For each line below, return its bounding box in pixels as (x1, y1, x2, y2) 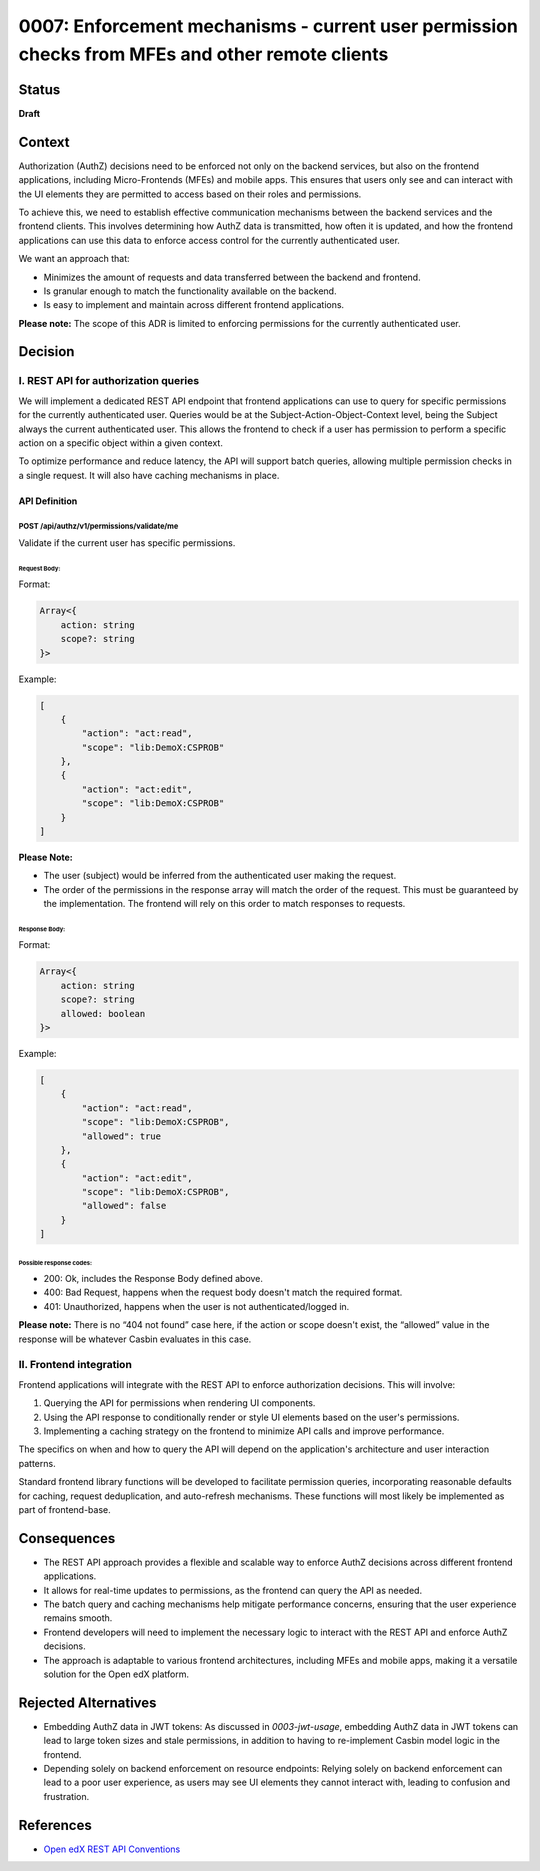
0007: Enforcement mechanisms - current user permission (18, 15, 519, 37)
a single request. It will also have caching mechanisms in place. (18, 469, 280, 481)
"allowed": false (81, 1200, 167, 1212)
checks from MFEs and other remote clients (18, 43, 389, 65)
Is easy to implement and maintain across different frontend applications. (43, 299, 345, 311)
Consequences (18, 1530, 116, 1547)
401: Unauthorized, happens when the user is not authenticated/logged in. (43, 1300, 350, 1312)
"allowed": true (81, 1130, 162, 1142)
